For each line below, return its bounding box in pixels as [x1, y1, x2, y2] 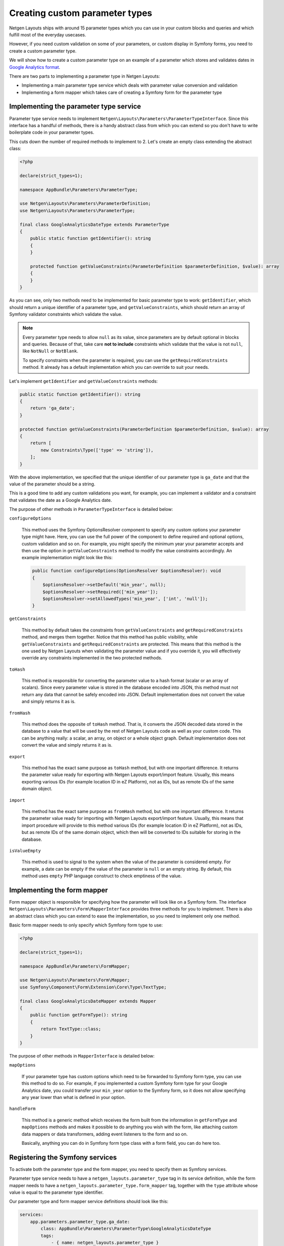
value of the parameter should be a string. [9, 481, 95, 487]
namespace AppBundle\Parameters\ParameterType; [19, 187, 138, 192]
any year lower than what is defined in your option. [21, 1094, 126, 1100]
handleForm [9, 1106, 36, 1111]
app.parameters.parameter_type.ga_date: [30, 1219, 130, 1225]
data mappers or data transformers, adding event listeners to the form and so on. [21, 1131, 188, 1137]
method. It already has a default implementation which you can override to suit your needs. [22, 364, 209, 370]
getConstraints [9, 616, 47, 622]
